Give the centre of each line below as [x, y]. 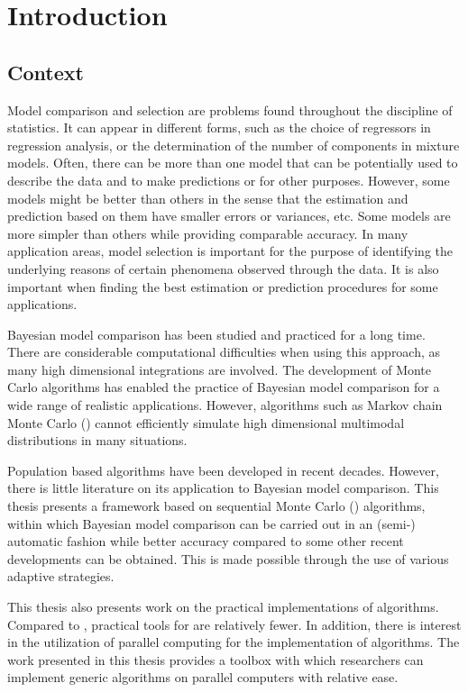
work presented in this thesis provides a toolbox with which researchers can [216, 659]
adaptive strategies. [61, 576]
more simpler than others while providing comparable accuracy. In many [208, 233]
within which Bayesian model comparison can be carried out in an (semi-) [211, 523]
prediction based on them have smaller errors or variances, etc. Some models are [229, 216]
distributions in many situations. [97, 440]
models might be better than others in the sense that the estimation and [208, 198]
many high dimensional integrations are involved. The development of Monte [220, 369]
